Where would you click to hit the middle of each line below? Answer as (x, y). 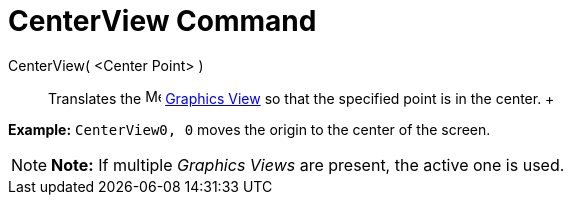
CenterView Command (162, 21)
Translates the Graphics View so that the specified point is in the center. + (301, 98)
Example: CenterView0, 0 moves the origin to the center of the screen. (249, 129)
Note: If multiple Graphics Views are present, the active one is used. (308, 164)
